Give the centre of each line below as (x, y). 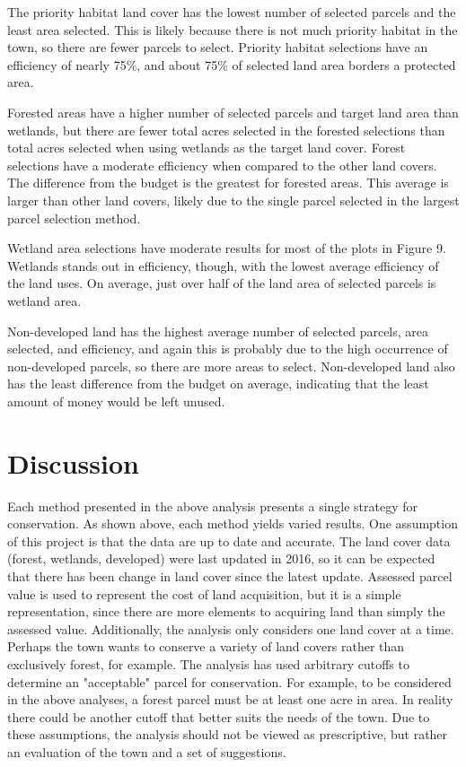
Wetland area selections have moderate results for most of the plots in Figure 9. (227, 248)
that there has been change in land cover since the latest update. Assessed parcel (230, 575)
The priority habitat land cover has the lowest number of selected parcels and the (232, 12)
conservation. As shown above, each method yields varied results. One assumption (233, 523)
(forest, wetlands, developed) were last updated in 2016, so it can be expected (221, 558)
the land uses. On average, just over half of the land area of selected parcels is (222, 283)
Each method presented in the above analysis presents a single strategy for (213, 506)
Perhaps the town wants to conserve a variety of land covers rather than (206, 646)
